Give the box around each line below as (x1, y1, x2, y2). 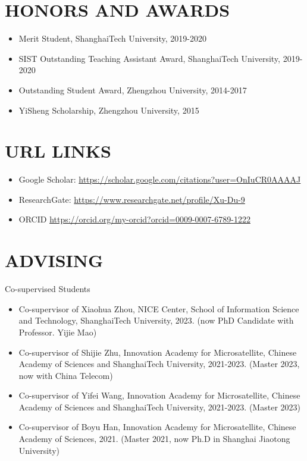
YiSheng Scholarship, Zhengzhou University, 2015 (18, 104, 199, 116)
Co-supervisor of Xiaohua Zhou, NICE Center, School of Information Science (18, 302, 299, 315)
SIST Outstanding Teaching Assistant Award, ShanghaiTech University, (18, 52, 280, 64)
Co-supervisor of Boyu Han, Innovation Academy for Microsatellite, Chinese (18, 421, 296, 433)
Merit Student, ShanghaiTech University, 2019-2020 (18, 32, 206, 45)
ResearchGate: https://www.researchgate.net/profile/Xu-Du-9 (18, 193, 245, 205)
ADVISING (5, 248, 104, 272)
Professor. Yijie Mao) (18, 325, 97, 338)
